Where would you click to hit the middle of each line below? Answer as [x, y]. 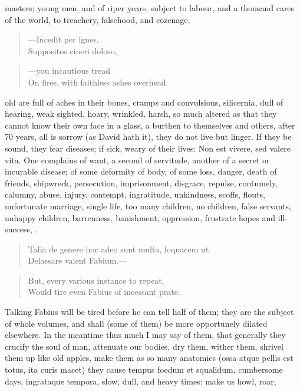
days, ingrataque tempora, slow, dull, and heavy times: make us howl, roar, [141, 381]
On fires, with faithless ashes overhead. [98, 82]
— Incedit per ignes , [63, 39]
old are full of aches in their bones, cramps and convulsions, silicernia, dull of [144, 102]
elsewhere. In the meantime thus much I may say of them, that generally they [145, 335]
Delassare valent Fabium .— [78, 260]
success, [19, 229]
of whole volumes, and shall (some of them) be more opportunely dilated [136, 323]
